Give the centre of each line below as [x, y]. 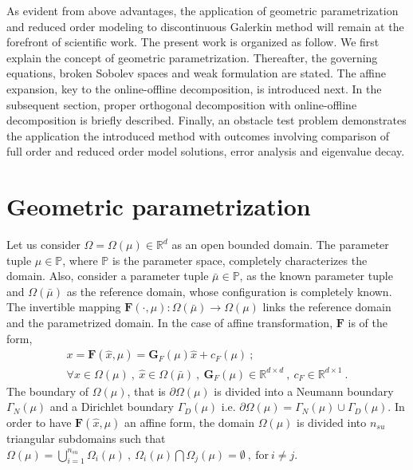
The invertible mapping [64, 307]
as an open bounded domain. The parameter [280, 245]
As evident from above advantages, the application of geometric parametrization [203, 10]
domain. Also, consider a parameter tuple [108, 276]
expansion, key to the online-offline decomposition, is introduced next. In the [194, 88]
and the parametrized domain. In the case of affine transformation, [170, 323]
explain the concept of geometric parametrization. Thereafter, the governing [192, 57]
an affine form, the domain [189, 422]
